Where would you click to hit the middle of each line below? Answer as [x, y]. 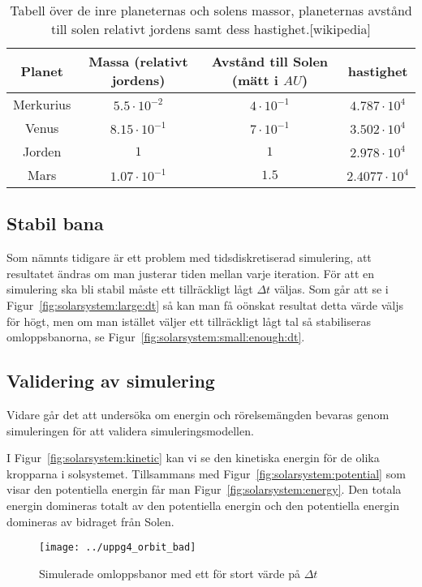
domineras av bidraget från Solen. [90, 521]
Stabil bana [55, 223]
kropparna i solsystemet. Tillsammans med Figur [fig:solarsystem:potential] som [206, 473]
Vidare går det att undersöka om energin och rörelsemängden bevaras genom [198, 414]
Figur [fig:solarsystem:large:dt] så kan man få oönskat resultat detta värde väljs [205, 304]
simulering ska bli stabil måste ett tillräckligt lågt [130, 289]
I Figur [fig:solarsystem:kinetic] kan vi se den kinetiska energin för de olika [193, 458]
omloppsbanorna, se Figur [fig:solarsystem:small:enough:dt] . [156, 337]
